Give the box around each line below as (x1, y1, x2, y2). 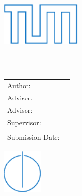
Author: (7, 80, 31, 91)
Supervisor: (7, 117, 41, 127)
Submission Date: (7, 131, 60, 142)
